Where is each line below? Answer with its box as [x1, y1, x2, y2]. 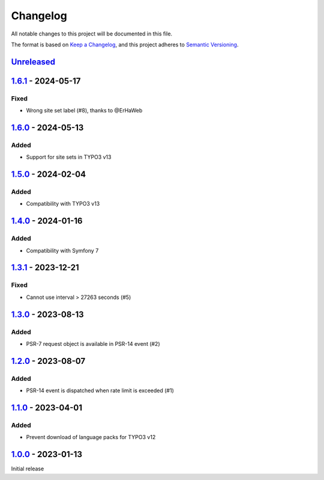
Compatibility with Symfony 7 [26, 247, 99, 254]
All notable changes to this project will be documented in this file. [11, 30, 173, 37]
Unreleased [11, 57, 56, 67]
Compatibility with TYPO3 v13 [26, 200, 100, 208]
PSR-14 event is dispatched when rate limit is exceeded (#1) [26, 387, 174, 394]
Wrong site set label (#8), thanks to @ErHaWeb [26, 107, 143, 114]
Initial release [11, 465, 44, 472]
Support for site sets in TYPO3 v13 [26, 153, 112, 161]
